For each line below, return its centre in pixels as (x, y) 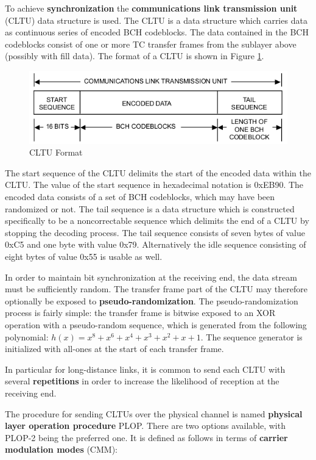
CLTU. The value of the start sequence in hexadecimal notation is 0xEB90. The (154, 185)
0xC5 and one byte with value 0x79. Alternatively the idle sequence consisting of (156, 244)
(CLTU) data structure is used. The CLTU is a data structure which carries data (156, 20)
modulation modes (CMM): (61, 449)
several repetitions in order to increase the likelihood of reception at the (142, 381)
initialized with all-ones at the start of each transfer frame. (114, 349)
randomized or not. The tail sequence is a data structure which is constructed (150, 208)
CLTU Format (56, 152)
